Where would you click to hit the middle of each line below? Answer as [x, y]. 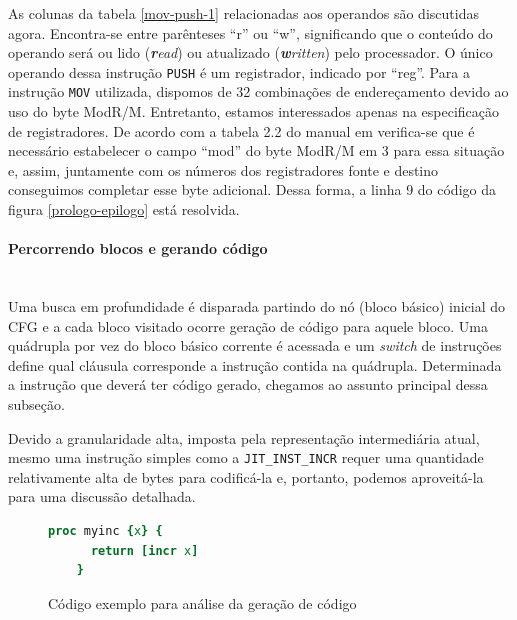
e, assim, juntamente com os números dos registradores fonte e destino [223, 169]
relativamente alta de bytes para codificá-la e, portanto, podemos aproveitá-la [246, 476]
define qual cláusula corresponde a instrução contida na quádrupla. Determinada [255, 364]
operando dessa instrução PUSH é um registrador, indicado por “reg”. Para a [239, 71]
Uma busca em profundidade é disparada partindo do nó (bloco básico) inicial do [257, 306]
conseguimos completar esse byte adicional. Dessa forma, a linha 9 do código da [252, 189]
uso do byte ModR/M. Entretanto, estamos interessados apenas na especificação [254, 111]
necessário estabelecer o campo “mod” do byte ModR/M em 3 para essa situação [256, 150]
